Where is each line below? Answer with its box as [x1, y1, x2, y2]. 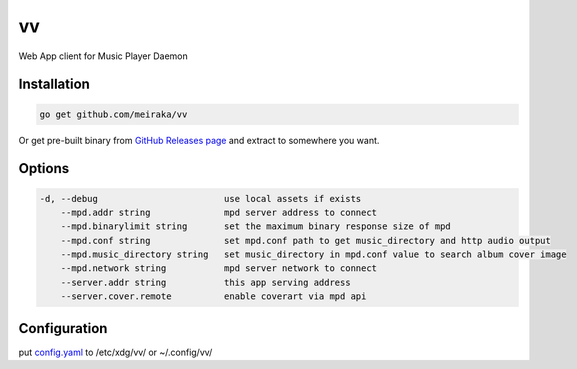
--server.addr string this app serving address [60, 276, 351, 288]
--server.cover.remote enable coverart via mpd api [60, 291, 367, 302]
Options [18, 160, 70, 177]
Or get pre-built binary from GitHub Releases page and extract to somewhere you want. [18, 134, 380, 146]
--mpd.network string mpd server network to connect [60, 263, 378, 274]
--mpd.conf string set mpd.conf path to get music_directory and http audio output [60, 235, 552, 246]
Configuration [18, 320, 108, 337]
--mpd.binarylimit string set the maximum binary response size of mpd [60, 221, 452, 232]
